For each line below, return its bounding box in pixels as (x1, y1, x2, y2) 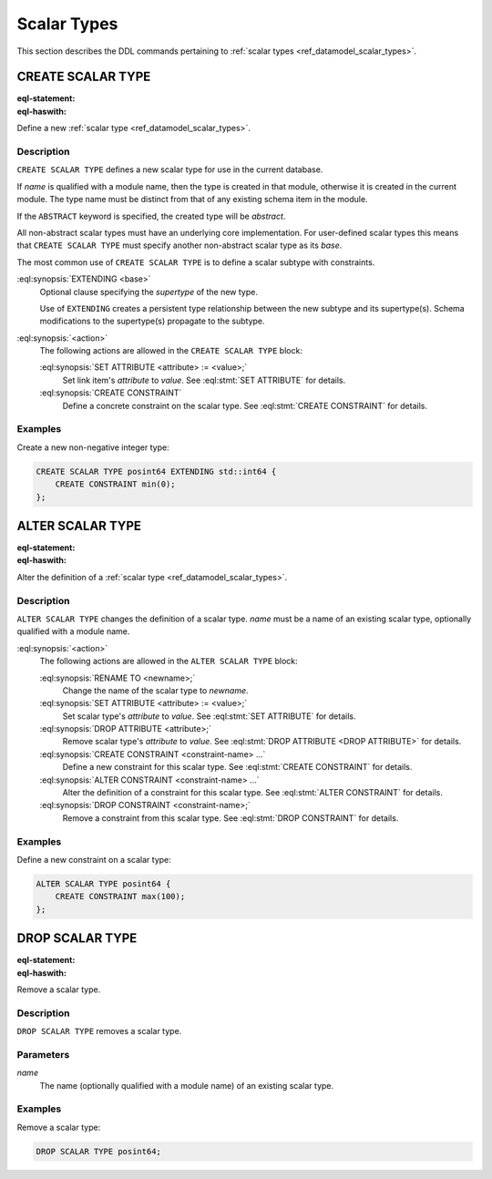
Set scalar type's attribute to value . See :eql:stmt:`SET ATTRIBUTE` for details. (62, 711, 356, 722)
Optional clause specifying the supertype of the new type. (39, 286, 259, 297)
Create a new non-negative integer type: (16, 442, 169, 453)
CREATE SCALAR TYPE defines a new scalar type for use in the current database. (16, 164, 323, 175)
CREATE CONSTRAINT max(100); (55, 891, 186, 902)
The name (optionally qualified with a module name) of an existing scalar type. (39, 1080, 334, 1091)
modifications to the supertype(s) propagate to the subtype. (39, 315, 265, 327)
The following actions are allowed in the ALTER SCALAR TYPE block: (39, 656, 298, 667)
